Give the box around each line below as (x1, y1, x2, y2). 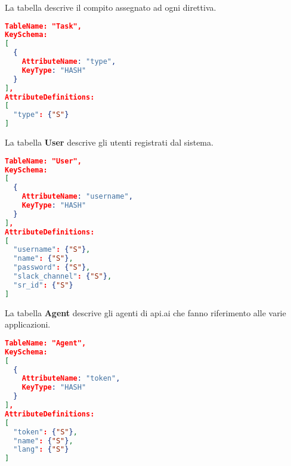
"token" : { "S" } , (13, 427, 78, 436)
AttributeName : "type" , (21, 57, 116, 66)
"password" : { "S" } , (13, 263, 91, 272)
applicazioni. (5, 318, 51, 331)
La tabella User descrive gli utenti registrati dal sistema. (5, 136, 213, 149)
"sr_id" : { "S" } (13, 280, 73, 289)
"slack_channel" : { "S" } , (13, 272, 112, 281)
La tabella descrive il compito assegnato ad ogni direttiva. (5, 1, 216, 13)
